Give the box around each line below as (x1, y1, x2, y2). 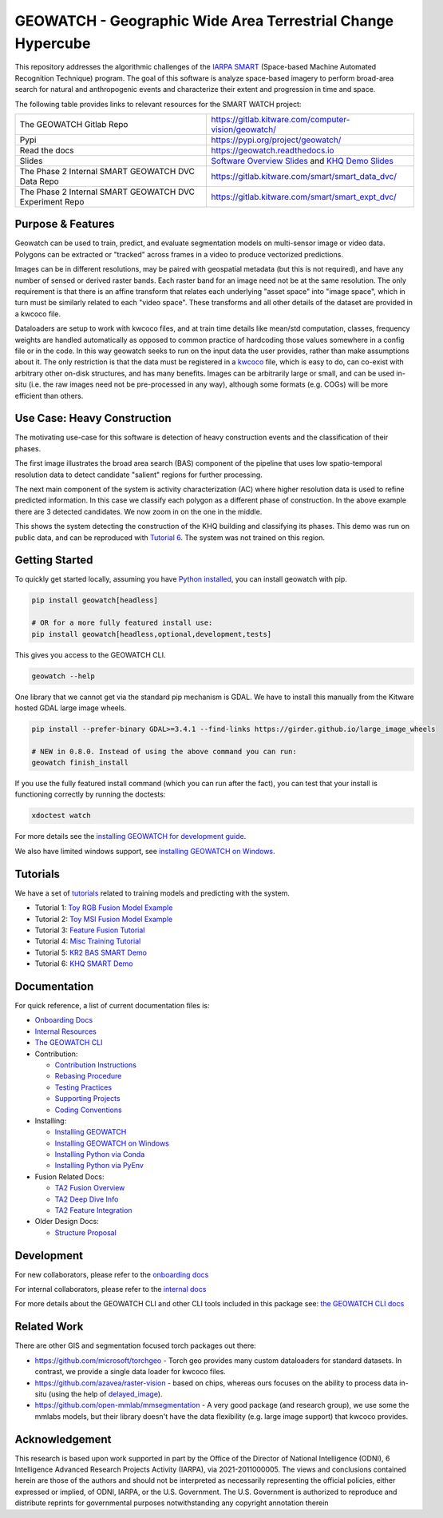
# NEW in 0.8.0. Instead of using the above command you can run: (31, 747, 297, 756)
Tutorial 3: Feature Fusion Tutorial (34, 925, 145, 935)
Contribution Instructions (54, 1059, 137, 1070)
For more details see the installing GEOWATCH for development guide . (14, 832, 247, 841)
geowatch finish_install (31, 758, 129, 767)
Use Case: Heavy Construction (14, 411, 172, 425)
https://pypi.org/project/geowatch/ (211, 134, 342, 145)
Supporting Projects (54, 1094, 121, 1103)
